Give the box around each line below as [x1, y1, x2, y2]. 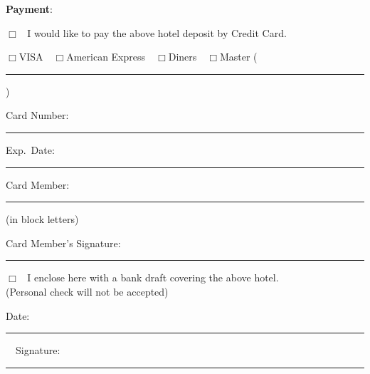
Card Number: [6, 108, 69, 123]
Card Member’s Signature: [6, 235, 121, 250]
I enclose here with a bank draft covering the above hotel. [27, 270, 279, 285]
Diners [168, 49, 197, 64]
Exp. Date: [6, 142, 55, 157]
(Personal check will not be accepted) [6, 284, 169, 298]
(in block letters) [6, 212, 79, 227]
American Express [66, 49, 146, 64]
